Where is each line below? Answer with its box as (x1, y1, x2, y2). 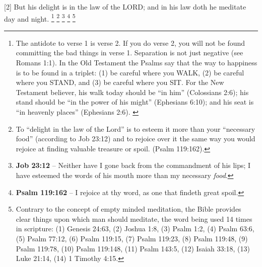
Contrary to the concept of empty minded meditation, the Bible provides (16, 204, 241, 214)
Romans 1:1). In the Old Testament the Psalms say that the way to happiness (16, 57, 257, 68)
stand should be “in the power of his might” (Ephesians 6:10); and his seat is (16, 97, 254, 107)
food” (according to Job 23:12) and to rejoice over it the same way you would (16, 133, 255, 144)
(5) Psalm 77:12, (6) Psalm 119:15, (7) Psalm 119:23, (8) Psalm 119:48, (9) (16, 233, 248, 243)
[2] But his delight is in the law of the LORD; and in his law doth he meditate (4, 2, 246, 12)
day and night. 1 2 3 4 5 (4, 12, 76, 24)
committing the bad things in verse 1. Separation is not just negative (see (16, 47, 243, 58)
